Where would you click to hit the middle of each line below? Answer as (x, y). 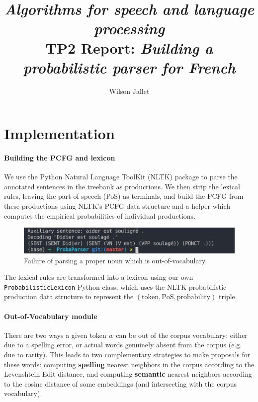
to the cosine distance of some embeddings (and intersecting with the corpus (120, 383)
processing (129, 28)
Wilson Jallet (129, 91)
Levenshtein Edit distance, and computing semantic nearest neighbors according (128, 374)
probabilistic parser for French (129, 67)
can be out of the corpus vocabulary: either (182, 335)
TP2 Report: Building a (129, 48)
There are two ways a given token (55, 335)
